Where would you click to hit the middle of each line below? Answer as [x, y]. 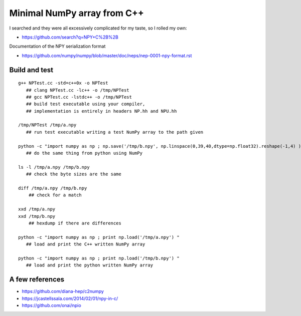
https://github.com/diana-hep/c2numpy [63, 291]
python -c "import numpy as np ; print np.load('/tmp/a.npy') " [99, 237]
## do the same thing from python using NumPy [84, 153]
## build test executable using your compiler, [86, 104]
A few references [37, 280]
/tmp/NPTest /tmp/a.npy [47, 125]
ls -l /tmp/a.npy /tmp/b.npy [54, 167]
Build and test [31, 70]
